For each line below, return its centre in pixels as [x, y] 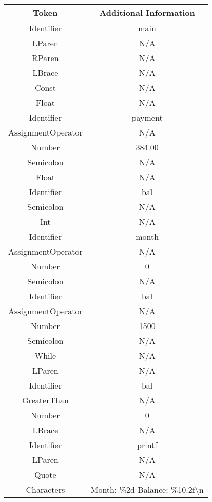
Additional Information [147, 13]
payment [147, 117]
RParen [45, 58]
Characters [45, 489]
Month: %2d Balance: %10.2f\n [147, 489]
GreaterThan [45, 400]
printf [147, 445]
